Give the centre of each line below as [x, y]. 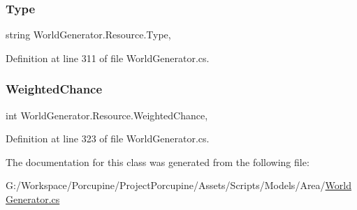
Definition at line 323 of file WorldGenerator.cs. [108, 138]
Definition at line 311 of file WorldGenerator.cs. [108, 58]
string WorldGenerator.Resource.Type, [88, 35]
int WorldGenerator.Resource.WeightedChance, [107, 115]
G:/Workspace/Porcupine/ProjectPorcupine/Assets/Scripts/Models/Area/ [166, 185]
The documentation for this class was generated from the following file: [158, 162]
